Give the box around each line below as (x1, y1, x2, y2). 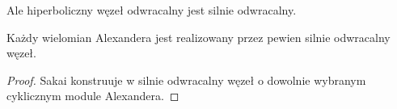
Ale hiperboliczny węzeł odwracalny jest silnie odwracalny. (6, 2, 297, 18)
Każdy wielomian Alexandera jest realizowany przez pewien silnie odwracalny (6, 28, 391, 45)
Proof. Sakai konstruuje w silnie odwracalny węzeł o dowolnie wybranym (6, 71, 366, 88)
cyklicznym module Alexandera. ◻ (6, 87, 179, 104)
